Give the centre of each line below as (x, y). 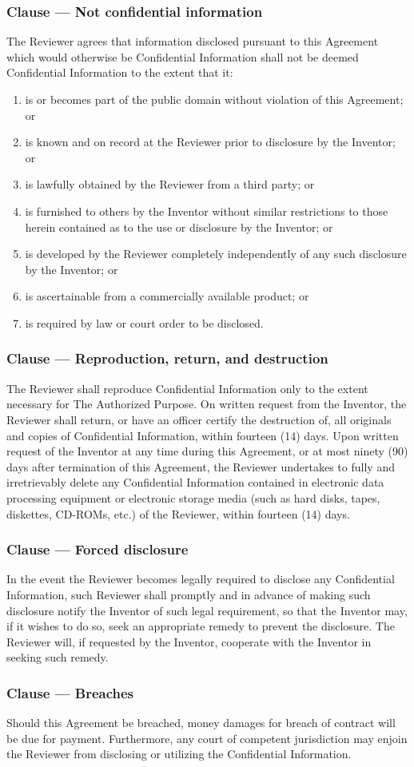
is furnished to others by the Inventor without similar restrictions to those (207, 211)
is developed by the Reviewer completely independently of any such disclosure (216, 254)
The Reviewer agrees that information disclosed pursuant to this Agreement (193, 41)
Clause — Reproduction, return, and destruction (167, 358)
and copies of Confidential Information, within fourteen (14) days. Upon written (203, 435)
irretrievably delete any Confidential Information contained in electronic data (195, 482)
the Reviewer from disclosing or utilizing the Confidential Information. (179, 754)
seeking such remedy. (58, 657)
